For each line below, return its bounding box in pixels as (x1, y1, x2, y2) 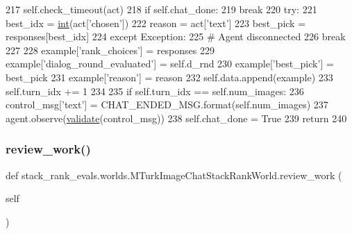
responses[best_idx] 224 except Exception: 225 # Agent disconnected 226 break (6, 29, 346, 44)
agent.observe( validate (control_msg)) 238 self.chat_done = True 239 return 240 (6, 110, 347, 125)
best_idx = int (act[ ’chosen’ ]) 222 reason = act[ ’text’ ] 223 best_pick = (6, 15, 306, 30)
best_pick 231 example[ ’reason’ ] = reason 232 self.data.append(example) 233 (6, 69, 333, 84)
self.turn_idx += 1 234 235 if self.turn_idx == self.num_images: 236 (6, 83, 304, 98)
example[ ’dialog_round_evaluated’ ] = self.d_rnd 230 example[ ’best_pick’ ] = (6, 56, 334, 71)
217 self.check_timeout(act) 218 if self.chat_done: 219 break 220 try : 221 (6, 2, 317, 16)
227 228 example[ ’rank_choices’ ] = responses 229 (6, 42, 215, 57)
